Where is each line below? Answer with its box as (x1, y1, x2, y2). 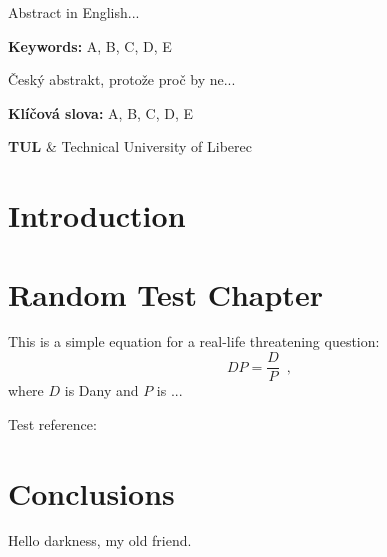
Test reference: (8, 413, 97, 434)
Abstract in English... (8, 2, 140, 22)
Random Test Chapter (8, 273, 323, 314)
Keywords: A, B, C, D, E (8, 35, 172, 56)
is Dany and (64, 380, 139, 401)
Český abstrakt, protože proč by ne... (8, 69, 236, 90)
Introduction (8, 195, 186, 236)
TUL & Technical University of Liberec (8, 136, 253, 157)
